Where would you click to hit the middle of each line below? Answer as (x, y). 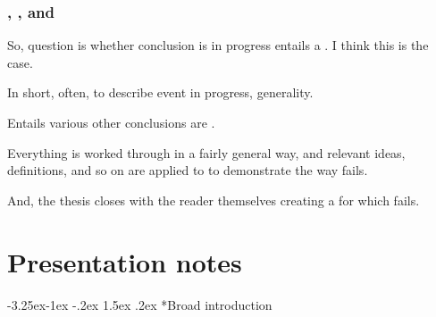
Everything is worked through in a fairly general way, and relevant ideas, (206, 152)
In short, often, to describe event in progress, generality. (160, 92)
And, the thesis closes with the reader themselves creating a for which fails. (214, 200)
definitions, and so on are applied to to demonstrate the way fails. (188, 170)
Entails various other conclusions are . (111, 122)
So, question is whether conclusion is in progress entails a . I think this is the (218, 45)
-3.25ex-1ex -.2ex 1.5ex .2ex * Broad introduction (140, 304)
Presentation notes (125, 261)
